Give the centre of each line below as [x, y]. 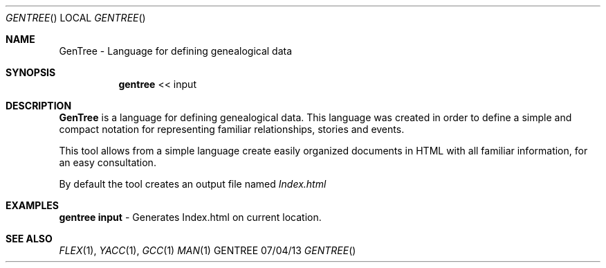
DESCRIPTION [39, 106]
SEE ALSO [29, 239]
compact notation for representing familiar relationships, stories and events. [232, 129]
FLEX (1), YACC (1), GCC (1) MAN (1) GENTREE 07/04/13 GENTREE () [208, 250]
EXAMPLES [32, 205]
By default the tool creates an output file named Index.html [193, 184]
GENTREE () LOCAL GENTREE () [76, 18]
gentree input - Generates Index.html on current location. [190, 217]
